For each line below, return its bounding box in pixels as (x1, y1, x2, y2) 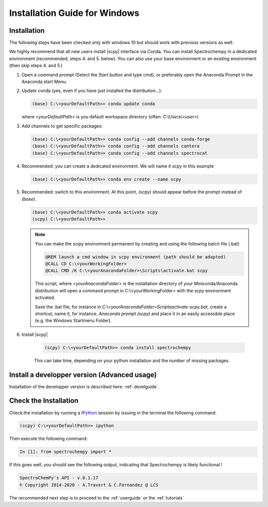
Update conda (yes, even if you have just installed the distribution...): (21, 87, 162, 94)
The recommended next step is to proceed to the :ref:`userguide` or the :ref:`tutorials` (9, 495, 184, 501)
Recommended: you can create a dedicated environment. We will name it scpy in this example (21, 163, 214, 169)
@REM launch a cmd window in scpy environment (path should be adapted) (45, 254, 226, 259)
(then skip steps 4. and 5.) (9, 63, 63, 69)
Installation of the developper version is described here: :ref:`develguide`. (9, 383, 160, 390)
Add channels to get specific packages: (21, 123, 103, 129)
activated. (35, 295, 56, 301)
